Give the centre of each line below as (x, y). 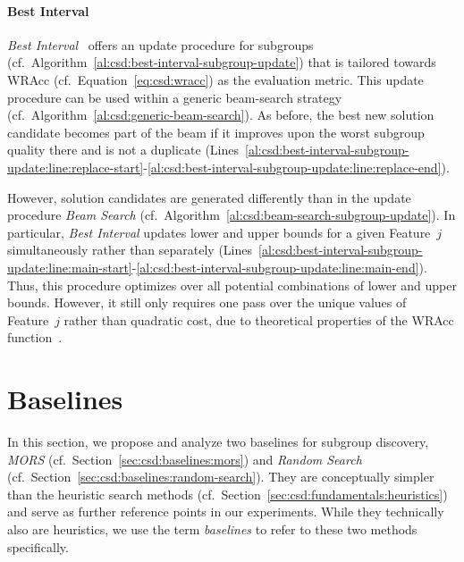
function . (35, 337)
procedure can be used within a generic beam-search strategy (175, 97)
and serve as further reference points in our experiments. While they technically (226, 512)
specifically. (38, 546)
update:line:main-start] (70, 267)
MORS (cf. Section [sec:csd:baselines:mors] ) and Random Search (185, 459)
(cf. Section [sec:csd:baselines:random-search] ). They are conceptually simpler (221, 477)
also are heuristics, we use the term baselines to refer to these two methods (212, 528)
